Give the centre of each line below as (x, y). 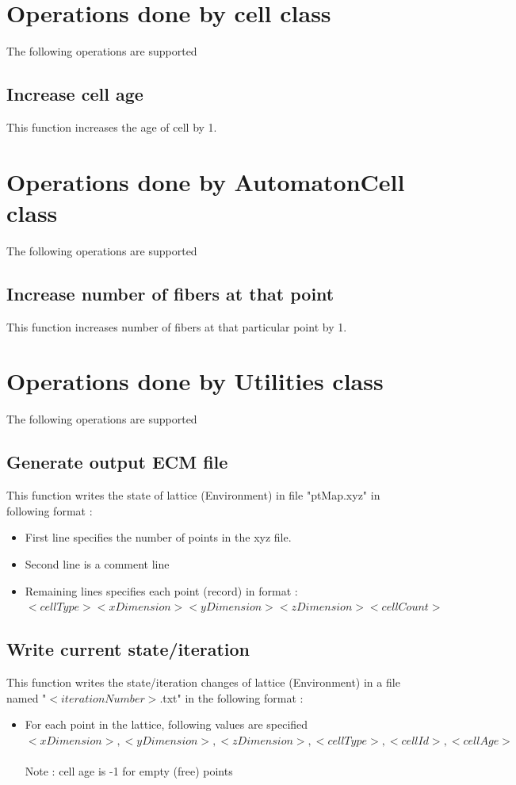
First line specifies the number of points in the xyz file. (158, 537)
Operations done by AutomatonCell (206, 181)
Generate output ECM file (117, 462)
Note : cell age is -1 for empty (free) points (129, 770)
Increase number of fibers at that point (170, 293)
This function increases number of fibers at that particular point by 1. (177, 326)
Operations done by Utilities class (195, 381)
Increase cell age (75, 94)
